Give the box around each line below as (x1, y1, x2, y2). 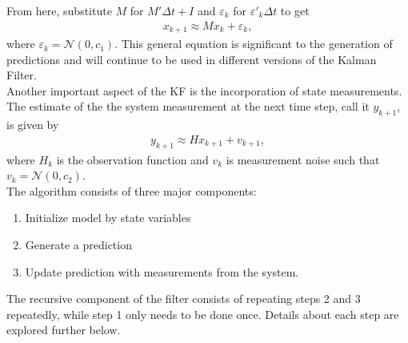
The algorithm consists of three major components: (6, 182, 257, 199)
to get (280, 2, 310, 18)
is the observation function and (56, 151, 209, 167)
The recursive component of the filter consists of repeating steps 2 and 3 (6, 290, 361, 307)
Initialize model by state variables (25, 209, 191, 226)
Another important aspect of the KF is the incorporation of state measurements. (6, 82, 402, 99)
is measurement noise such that (226, 151, 380, 167)
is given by (6, 116, 59, 133)
